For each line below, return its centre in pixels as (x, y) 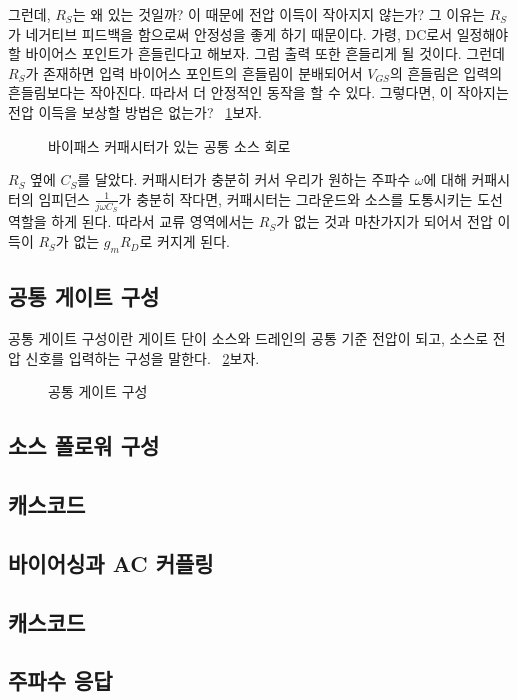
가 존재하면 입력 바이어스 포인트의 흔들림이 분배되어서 (194, 72)
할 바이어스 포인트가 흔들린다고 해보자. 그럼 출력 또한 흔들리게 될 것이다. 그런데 (256, 53)
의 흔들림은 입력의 (446, 72)
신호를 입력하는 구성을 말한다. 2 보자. (142, 357)
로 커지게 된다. (184, 241)
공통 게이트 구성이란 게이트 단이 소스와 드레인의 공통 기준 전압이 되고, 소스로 (248, 338)
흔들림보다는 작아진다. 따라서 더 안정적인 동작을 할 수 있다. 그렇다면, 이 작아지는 (258, 92)
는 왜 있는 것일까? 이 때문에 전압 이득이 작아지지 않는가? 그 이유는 (278, 14)
